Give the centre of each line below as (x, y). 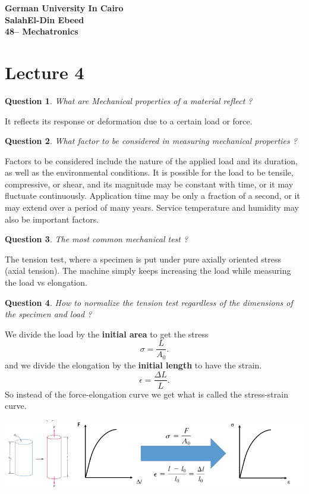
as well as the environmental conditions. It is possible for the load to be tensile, (149, 172)
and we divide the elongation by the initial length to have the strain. (133, 365)
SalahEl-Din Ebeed (45, 19)
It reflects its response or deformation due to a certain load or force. (129, 121)
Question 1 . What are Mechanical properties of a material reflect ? (129, 100)
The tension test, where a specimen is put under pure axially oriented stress (143, 259)
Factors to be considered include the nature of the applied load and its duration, (151, 160)
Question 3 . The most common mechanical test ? (97, 239)
